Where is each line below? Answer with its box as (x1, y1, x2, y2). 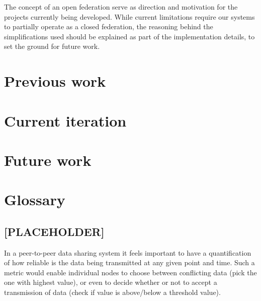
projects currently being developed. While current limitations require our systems (4, 11, 255, 22)
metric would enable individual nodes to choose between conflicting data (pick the (4, 267, 257, 277)
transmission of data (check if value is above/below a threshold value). (4, 287, 221, 297)
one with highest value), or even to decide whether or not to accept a (4, 277, 217, 287)
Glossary (4, 189, 65, 210)
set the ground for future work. (4, 41, 100, 51)
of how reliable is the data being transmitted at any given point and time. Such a (4, 257, 255, 268)
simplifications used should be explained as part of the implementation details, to (4, 31, 255, 41)
